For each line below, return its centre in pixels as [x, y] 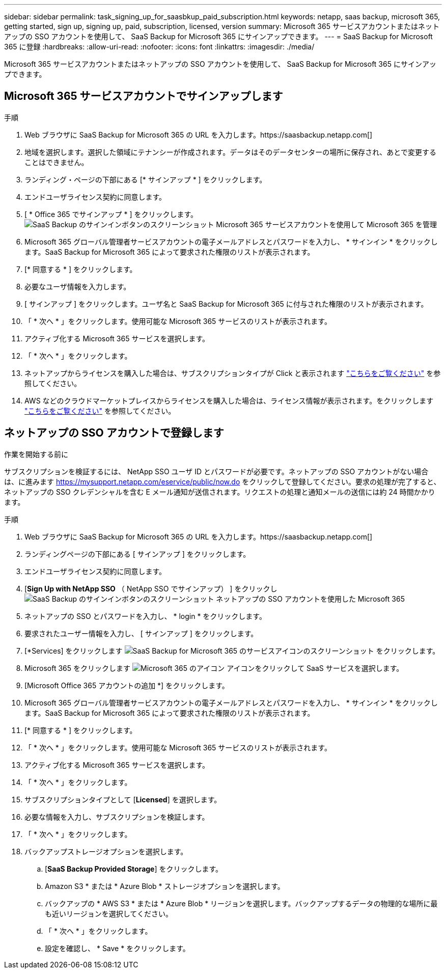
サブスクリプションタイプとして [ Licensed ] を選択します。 [123, 799]
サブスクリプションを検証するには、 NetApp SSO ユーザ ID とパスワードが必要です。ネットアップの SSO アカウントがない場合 [216, 471]
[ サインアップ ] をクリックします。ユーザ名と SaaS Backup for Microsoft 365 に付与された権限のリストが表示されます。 [226, 304]
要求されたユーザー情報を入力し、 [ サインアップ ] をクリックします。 [141, 633]
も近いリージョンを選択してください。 [109, 913]
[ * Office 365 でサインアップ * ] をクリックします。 [111, 214]
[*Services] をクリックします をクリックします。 [232, 651]
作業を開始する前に [36, 454]
